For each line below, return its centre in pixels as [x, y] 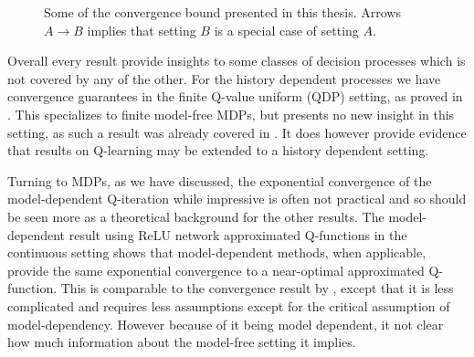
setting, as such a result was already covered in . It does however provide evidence [237, 132]
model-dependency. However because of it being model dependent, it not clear [226, 324]
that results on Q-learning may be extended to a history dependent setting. [218, 150]
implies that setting [142, 30]
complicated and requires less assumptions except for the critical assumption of [229, 305]
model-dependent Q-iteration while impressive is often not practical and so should [237, 199]
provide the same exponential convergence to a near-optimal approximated [216, 270]
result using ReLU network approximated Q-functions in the [238, 234]
